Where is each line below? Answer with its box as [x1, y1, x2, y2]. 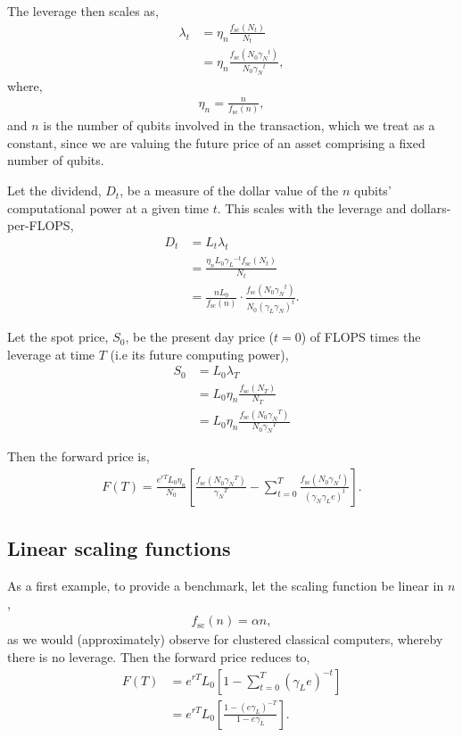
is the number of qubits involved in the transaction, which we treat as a [43, 116, 435, 135]
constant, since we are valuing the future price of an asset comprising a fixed [7, 133, 425, 152]
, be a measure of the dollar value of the [120, 181, 339, 200]
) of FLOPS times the [301, 327, 421, 346]
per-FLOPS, [7, 216, 74, 235]
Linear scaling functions [7, 534, 231, 562]
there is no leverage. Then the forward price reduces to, [7, 647, 310, 666]
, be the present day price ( [125, 327, 275, 346]
